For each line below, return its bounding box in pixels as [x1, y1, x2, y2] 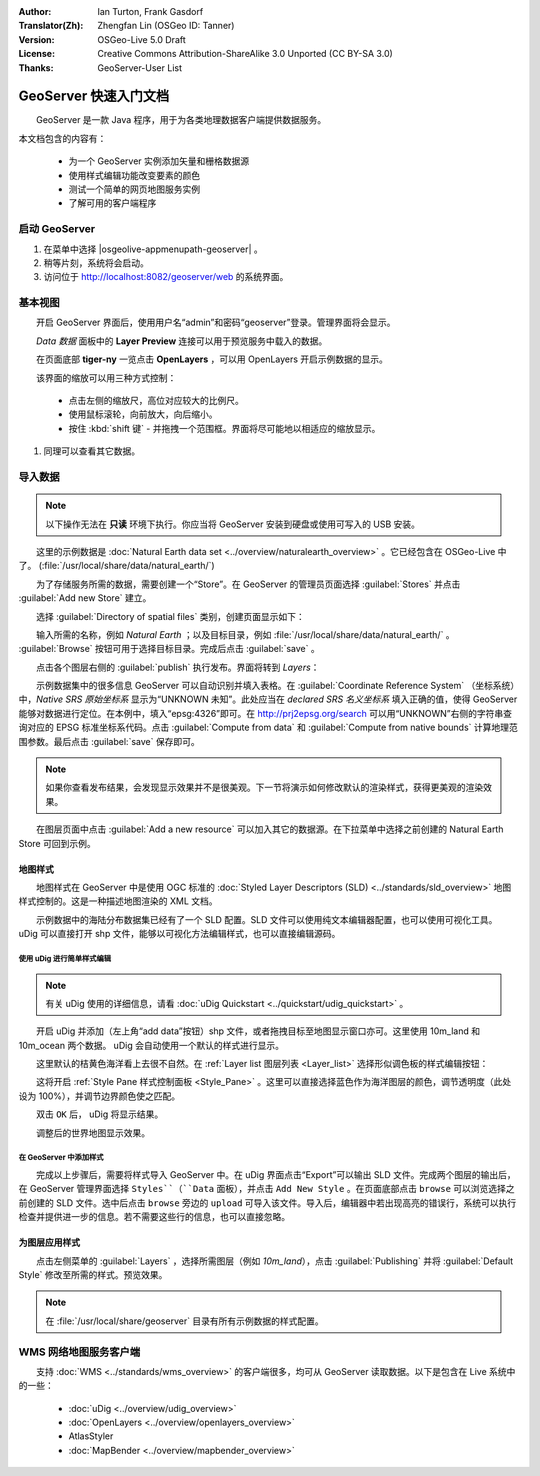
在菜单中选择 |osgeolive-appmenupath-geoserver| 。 [43, 243, 264, 255]
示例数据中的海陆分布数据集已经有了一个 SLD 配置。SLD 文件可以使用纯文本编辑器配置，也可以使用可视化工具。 [35, 913, 498, 925]
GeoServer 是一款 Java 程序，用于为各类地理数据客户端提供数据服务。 [35, 114, 327, 126]
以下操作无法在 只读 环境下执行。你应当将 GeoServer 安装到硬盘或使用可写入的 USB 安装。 [45, 518, 420, 530]
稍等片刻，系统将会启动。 [43, 256, 149, 269]
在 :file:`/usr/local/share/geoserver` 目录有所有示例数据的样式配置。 [45, 1315, 324, 1327]
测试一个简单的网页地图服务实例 [68, 183, 200, 195]
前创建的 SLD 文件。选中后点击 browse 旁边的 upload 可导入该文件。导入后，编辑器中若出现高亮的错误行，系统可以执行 [18, 1196, 517, 1209]
